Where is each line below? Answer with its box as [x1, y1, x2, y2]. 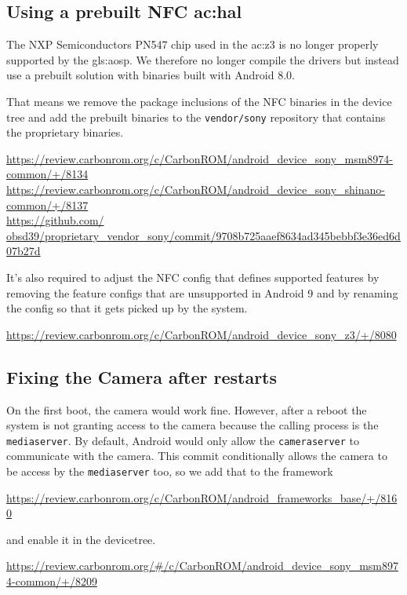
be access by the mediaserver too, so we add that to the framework [6, 463, 333, 479]
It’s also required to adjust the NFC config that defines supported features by [6, 268, 380, 285]
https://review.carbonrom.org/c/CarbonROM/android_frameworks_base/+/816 [6, 489, 398, 506]
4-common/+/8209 [6, 573, 97, 590]
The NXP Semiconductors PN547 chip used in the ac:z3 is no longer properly [6, 36, 379, 53]
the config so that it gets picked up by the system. [6, 300, 248, 316]
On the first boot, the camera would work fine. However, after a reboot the [6, 401, 367, 418]
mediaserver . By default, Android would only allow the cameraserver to [6, 432, 359, 448]
